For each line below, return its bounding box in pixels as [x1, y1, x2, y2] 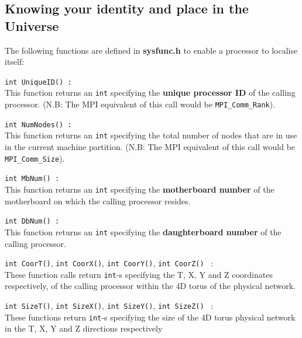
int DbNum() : [5, 217, 60, 226]
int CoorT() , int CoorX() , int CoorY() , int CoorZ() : [5, 257, 214, 269]
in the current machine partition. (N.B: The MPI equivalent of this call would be [5, 141, 296, 153]
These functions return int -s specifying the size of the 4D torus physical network [5, 311, 296, 323]
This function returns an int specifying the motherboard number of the [5, 183, 274, 195]
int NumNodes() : [5, 120, 72, 129]
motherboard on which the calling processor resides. [5, 194, 191, 207]
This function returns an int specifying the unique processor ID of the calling [5, 86, 296, 99]
